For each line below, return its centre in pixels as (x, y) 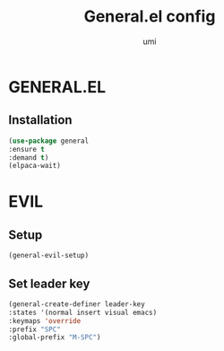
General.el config (150, 17)
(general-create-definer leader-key (77, 304)
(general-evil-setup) (49, 256)
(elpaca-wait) (35, 166)
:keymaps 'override (45, 320)
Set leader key (49, 283)
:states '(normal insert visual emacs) (83, 312)
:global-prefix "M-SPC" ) (55, 338)
